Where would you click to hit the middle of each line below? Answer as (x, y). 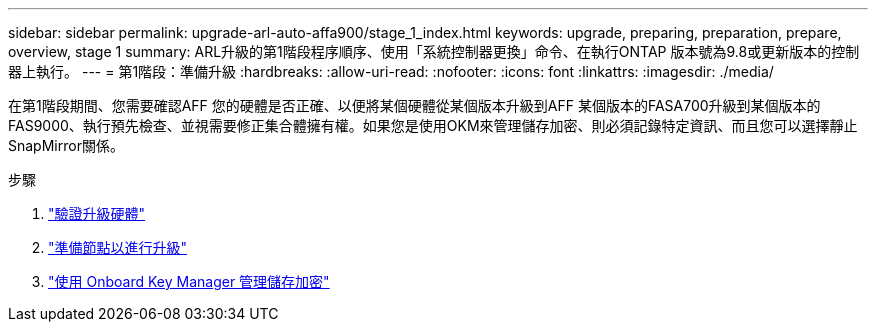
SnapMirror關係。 (66, 145)
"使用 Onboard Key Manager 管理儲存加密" (189, 281)
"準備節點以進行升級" (118, 247)
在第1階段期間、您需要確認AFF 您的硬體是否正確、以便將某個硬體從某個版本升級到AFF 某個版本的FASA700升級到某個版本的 (414, 105)
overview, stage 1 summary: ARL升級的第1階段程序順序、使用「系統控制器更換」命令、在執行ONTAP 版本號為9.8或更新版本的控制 (434, 51)
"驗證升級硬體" (97, 213)
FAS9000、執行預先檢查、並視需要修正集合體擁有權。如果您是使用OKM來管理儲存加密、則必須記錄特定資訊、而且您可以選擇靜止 (433, 125)
